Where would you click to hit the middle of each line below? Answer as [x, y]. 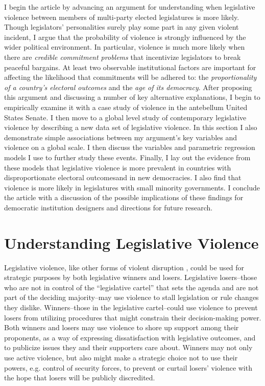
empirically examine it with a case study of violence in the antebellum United [126, 107]
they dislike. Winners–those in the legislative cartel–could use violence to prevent [131, 307]
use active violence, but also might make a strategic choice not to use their [121, 357]
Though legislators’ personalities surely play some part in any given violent [122, 27]
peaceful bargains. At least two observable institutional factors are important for [130, 67]
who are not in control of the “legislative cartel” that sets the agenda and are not [131, 287]
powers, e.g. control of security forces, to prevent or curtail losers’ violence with [128, 367]
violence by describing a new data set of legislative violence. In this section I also [131, 127]
